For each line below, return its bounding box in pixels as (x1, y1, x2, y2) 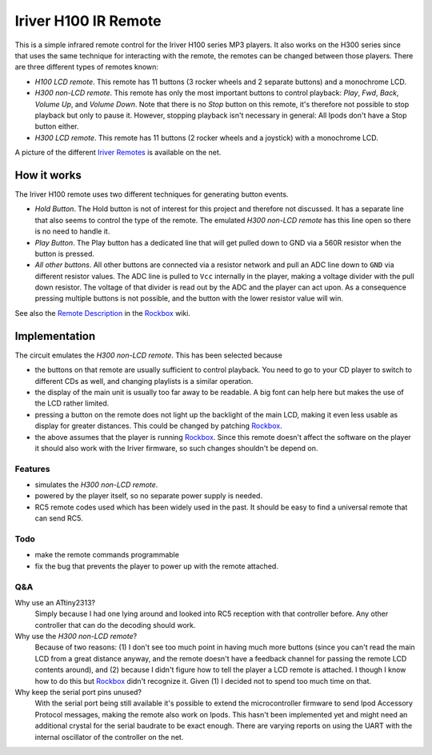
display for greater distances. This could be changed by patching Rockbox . (34, 421, 283, 431)
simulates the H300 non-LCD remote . (34, 480, 158, 489)
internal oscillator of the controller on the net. (34, 732, 184, 741)
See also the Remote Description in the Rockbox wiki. (14, 308, 191, 318)
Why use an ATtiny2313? (14, 597, 96, 607)
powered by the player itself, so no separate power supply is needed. (34, 491, 263, 501)
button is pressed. (34, 249, 95, 258)
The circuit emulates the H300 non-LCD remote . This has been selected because (14, 350, 283, 360)
